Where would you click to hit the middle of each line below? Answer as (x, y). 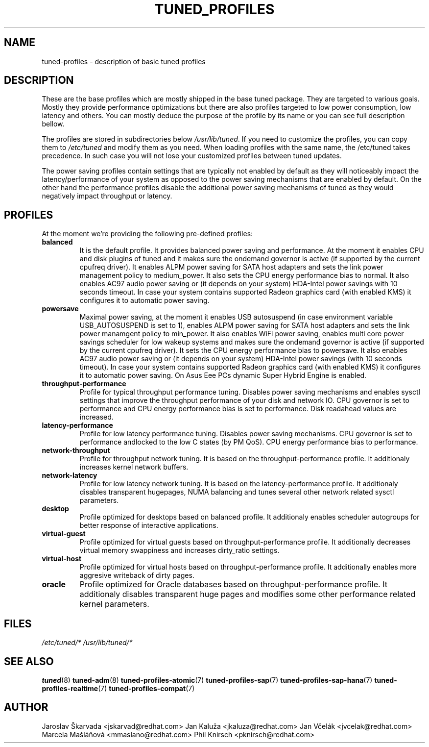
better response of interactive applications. (149, 525)
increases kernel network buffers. (134, 467)
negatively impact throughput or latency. (107, 196)
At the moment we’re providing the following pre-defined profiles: (147, 234)
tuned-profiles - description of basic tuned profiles (124, 61)
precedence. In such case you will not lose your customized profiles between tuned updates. (192, 156)
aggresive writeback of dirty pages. (137, 575)
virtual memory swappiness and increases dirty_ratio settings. (179, 550)
